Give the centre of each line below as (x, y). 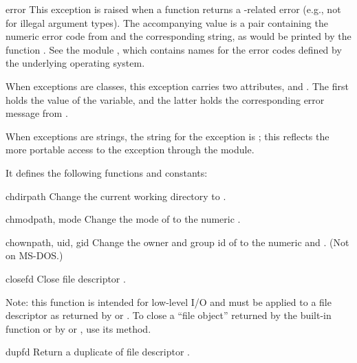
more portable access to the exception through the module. (130, 150)
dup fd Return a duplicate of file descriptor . (98, 352)
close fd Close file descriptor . (66, 278)
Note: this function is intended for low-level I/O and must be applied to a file (169, 301)
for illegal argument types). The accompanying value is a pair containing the (167, 22)
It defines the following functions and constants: (107, 172)
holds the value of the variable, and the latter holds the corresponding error (165, 99)
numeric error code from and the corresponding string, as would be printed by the (178, 36)
